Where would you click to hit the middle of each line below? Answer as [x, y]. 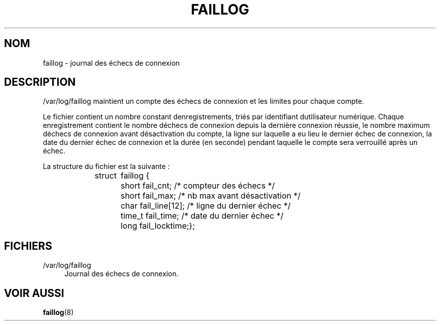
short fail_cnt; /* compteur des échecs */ [198, 186]
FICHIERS [28, 246]
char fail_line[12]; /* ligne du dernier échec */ [206, 206]
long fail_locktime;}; [158, 226]
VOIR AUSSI [34, 293]
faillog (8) [58, 312]
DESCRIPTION [40, 82]
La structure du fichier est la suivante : [106, 167]
